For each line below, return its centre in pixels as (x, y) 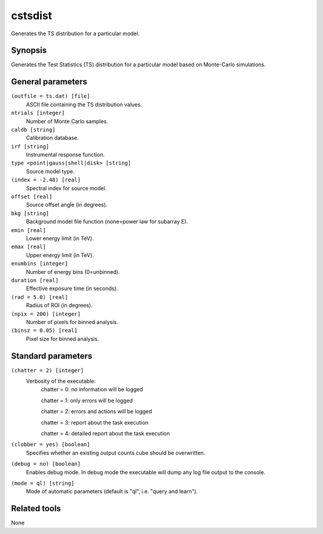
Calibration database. (52, 138)
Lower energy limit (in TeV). (60, 238)
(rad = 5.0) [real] (39, 297)
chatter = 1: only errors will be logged (87, 400)
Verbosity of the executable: (61, 381)
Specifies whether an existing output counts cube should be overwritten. (116, 453)
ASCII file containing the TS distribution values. (84, 104)
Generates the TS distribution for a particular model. (75, 33)
